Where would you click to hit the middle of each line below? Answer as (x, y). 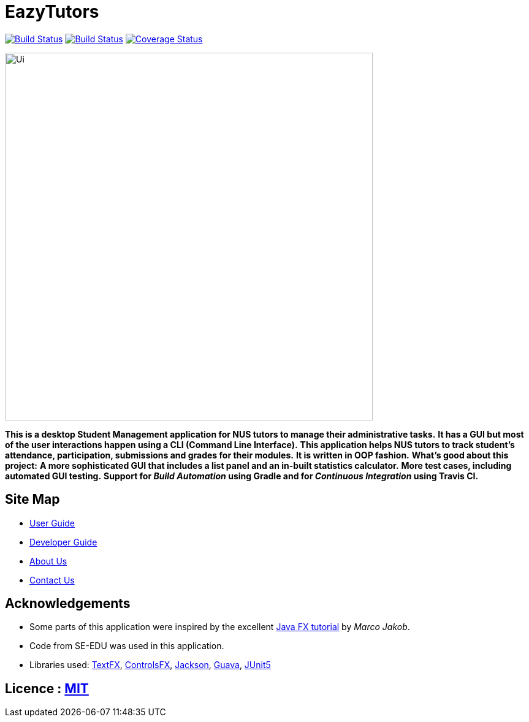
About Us (48, 561)
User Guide (52, 523)
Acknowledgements (68, 604)
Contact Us (52, 580)
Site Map (32, 500)
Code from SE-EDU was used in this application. (127, 646)
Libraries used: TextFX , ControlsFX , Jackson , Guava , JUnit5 (150, 665)
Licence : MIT (47, 688)
